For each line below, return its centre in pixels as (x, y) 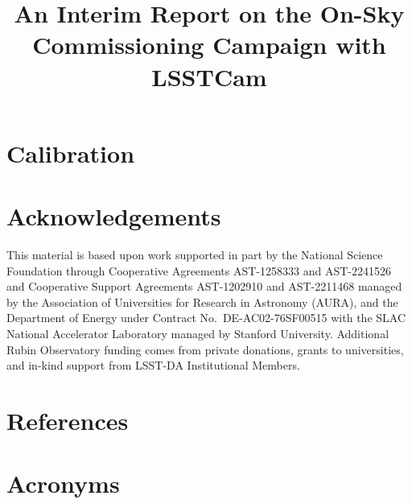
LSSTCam (209, 76)
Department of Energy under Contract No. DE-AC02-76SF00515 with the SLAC (206, 318)
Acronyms (63, 483)
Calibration (71, 153)
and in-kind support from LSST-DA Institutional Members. (153, 365)
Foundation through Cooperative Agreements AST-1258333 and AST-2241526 (199, 270)
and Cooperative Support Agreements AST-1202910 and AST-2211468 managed (204, 286)
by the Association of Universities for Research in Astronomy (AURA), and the (202, 302)
